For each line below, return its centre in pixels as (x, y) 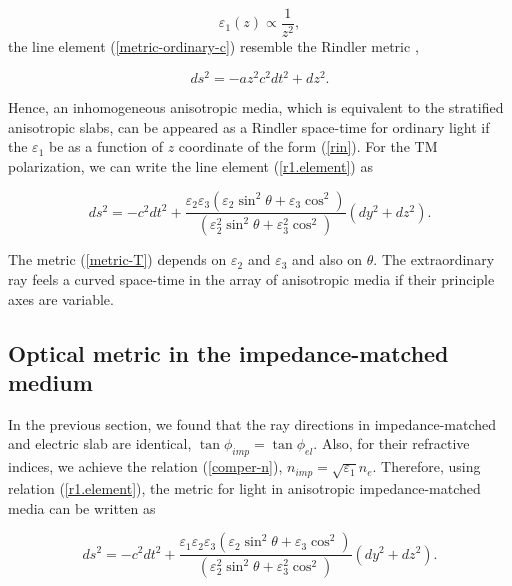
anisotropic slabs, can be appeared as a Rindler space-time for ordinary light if (249, 126)
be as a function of (106, 146)
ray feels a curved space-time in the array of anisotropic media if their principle (251, 279)
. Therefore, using (426, 466)
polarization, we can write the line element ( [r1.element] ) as (190, 165)
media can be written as (82, 507)
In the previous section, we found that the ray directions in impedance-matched (252, 423)
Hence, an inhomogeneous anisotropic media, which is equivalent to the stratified (256, 107)
